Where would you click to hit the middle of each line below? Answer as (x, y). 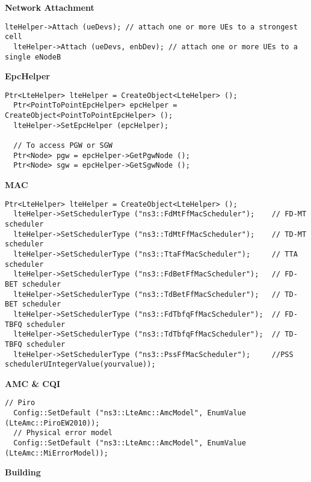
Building (23, 472)
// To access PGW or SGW (63, 146)
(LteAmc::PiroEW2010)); (52, 423)
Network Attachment (50, 7)
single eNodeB (33, 57)
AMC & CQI (33, 383)
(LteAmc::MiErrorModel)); (57, 453)
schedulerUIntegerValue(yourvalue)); (80, 365)
